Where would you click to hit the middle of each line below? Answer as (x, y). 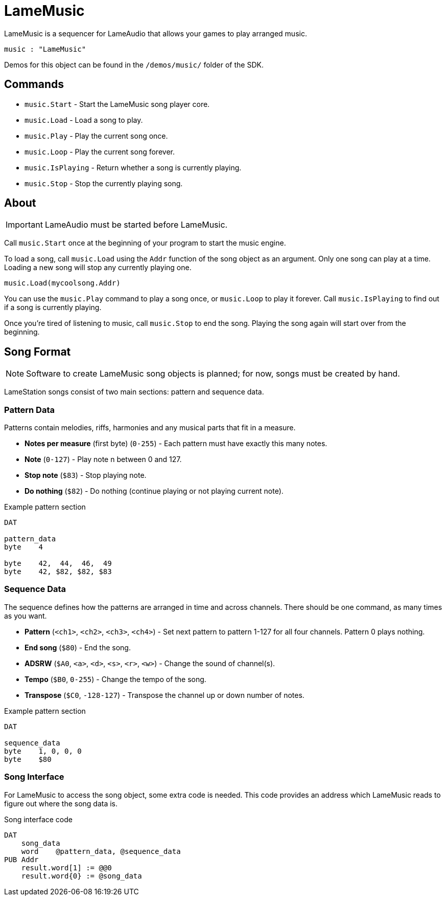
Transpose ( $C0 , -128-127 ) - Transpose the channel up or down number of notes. (165, 695)
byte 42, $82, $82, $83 (58, 572)
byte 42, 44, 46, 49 (58, 564)
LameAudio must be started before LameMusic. (136, 225)
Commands (34, 84)
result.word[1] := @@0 (66, 868)
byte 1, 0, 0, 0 (43, 751)
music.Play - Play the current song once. (96, 136)
